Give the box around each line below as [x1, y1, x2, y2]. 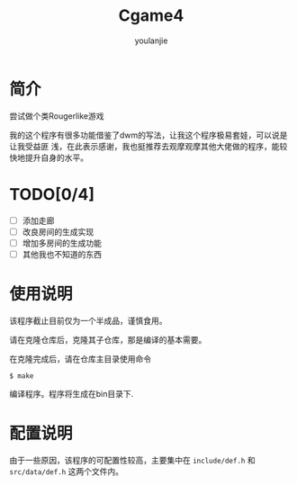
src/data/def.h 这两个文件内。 [9, 465, 124, 477]
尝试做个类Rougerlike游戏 [9, 110, 105, 121]
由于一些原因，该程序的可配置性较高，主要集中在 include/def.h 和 [9, 454, 256, 465]
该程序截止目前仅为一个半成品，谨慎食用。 [9, 315, 167, 326]
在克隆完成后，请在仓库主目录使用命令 [9, 353, 151, 364]
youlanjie [134, 35, 168, 46]
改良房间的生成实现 [22, 226, 94, 237]
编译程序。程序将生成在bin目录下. [9, 388, 134, 399]
